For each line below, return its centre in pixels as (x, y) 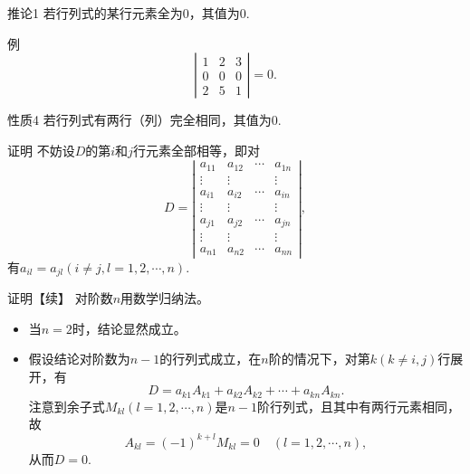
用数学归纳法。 (165, 298)
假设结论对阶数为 (79, 359)
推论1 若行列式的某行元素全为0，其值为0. (129, 13)
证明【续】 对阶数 (60, 298)
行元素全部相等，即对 (196, 150)
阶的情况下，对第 (319, 359)
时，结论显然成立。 (129, 328)
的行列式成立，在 (211, 359)
